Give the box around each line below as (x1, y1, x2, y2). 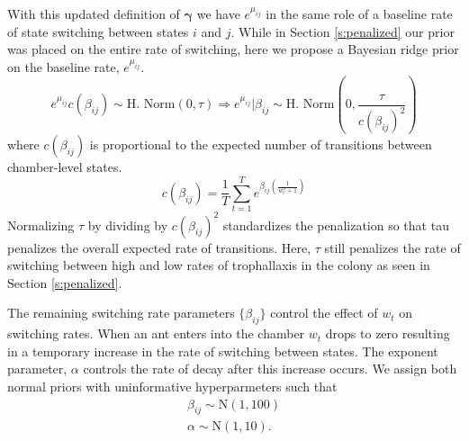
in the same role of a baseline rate (266, 4, 453, 22)
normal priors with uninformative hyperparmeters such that (7, 376, 338, 395)
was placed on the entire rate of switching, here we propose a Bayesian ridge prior (7, 40, 459, 58)
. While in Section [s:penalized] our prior (230, 22, 455, 40)
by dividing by (87, 215, 168, 234)
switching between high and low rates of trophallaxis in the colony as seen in (7, 256, 430, 274)
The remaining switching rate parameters (7, 303, 235, 322)
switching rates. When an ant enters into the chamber (7, 324, 305, 343)
